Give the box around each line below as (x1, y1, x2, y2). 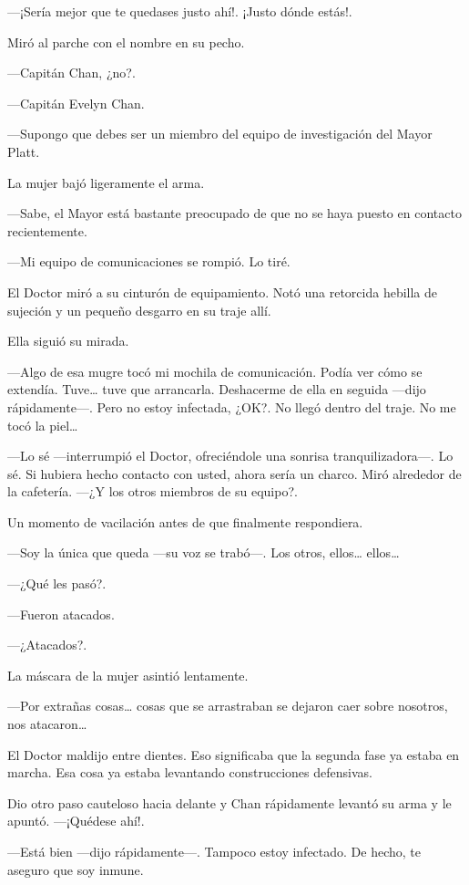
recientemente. (7, 221, 87, 240)
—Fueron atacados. (7, 604, 115, 623)
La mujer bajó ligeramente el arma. (7, 172, 205, 192)
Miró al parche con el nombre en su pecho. (7, 32, 245, 51)
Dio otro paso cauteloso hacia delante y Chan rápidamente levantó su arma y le (7, 793, 452, 812)
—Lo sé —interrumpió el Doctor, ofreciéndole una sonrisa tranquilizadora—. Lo (7, 446, 454, 465)
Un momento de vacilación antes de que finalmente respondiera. (7, 512, 363, 531)
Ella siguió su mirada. (7, 331, 129, 350)
